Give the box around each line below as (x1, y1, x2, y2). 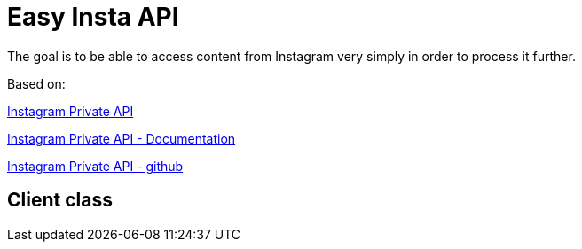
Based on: (7, 75, 66, 91)
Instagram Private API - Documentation (7, 130, 236, 146)
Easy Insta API (7, 2, 179, 32)
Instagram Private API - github (7, 158, 184, 174)
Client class (7, 189, 113, 212)
